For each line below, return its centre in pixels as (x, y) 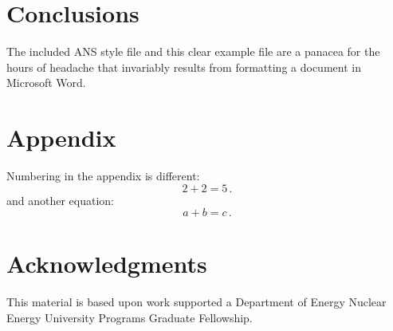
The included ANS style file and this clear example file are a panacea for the (193, 51)
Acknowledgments (107, 264)
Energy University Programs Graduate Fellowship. (130, 317)
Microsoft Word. (46, 83)
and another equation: (61, 200)
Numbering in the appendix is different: (103, 176)
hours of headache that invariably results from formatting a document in (184, 67)
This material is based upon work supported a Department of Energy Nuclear (196, 302)
